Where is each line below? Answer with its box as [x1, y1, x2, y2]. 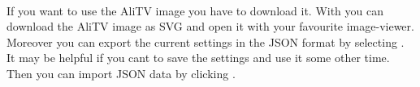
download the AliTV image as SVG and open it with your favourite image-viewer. [6, 18, 414, 35]
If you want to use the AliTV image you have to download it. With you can [6, 2, 384, 19]
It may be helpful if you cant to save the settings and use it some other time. [6, 49, 390, 66]
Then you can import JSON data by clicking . [6, 64, 236, 81]
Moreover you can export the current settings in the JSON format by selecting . [6, 33, 405, 50]
